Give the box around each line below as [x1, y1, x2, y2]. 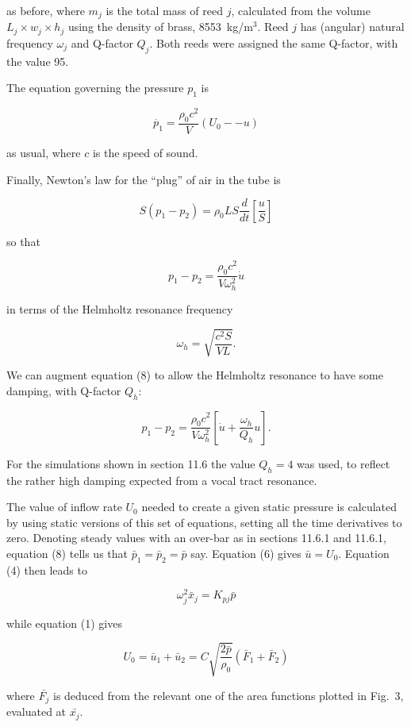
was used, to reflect [297, 455, 390, 471]
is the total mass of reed [106, 2, 224, 18]
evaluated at [6, 703, 67, 720]
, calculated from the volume [231, 2, 371, 18]
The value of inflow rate [6, 498, 122, 515]
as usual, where [6, 144, 81, 160]
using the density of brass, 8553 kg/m [67, 18, 253, 35]
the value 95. [6, 52, 69, 69]
